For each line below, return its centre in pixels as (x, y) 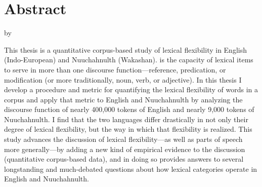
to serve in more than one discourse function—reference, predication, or (115, 69)
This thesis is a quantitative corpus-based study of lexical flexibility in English (125, 49)
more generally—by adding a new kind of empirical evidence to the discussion (125, 149)
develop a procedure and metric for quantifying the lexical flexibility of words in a (131, 89)
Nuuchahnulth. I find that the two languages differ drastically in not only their (126, 119)
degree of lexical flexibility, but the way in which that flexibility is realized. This (128, 129)
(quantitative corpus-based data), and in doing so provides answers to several (124, 159)
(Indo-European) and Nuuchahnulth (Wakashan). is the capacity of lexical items (129, 60)
